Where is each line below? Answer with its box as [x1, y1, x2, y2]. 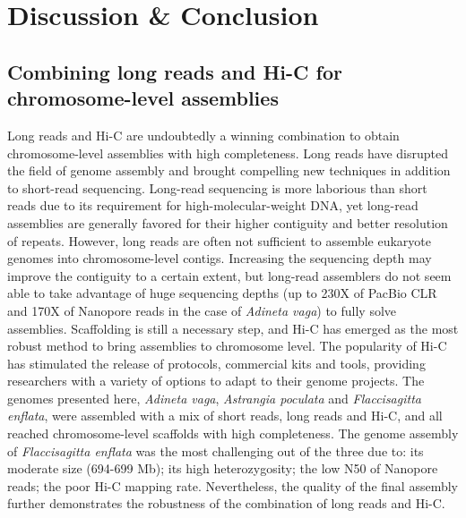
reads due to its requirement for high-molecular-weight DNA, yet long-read [7, 196, 419, 215]
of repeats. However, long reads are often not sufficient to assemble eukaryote [7, 231, 432, 250]
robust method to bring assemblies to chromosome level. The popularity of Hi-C [7, 336, 447, 355]
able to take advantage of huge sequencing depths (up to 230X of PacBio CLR [7, 284, 437, 302]
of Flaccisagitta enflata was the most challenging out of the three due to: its [7, 441, 424, 460]
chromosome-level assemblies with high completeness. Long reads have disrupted [7, 143, 449, 162]
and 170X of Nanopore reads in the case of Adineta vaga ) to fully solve [7, 301, 397, 319]
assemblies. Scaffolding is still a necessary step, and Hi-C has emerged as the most [7, 318, 459, 337]
